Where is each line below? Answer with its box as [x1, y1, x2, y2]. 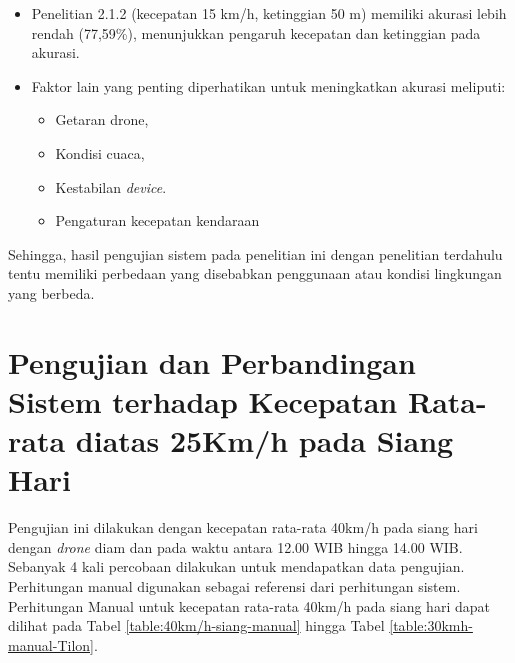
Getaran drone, [55, 109, 149, 130]
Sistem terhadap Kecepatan [8, 380, 398, 421]
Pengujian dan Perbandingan [8, 341, 416, 382]
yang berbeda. [8, 282, 95, 303]
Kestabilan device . [55, 176, 167, 197]
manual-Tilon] [8, 634, 94, 655]
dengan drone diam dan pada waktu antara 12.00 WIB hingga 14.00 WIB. [8, 536, 463, 557]
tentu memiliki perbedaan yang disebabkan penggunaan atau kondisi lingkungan [8, 263, 502, 284]
